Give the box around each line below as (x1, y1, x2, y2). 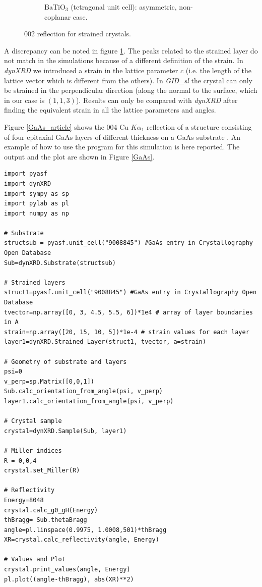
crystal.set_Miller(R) (4, 467, 80, 474)
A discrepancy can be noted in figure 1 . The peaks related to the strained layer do (4, 45, 258, 56)
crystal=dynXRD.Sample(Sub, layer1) (4, 427, 127, 435)
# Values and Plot (4, 556, 65, 563)
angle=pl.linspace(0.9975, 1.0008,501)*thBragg (4, 526, 167, 533)
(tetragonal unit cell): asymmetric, (71, 2, 177, 12)
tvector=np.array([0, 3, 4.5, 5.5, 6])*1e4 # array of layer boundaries (4, 308, 253, 316)
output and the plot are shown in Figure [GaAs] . (4, 151, 155, 162)
